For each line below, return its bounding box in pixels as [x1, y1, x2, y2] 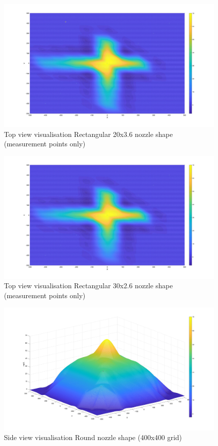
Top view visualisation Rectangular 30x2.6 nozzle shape [4, 280, 173, 291]
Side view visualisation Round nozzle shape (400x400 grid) [4, 432, 182, 443]
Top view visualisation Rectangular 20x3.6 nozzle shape [4, 128, 173, 139]
